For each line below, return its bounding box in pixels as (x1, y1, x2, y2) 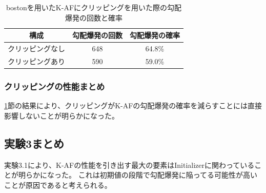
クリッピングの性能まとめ (4, 80, 105, 92)
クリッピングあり (8, 55, 65, 66)
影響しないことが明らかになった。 (4, 110, 119, 121)
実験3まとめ (4, 135, 65, 151)
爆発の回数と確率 (65, 12, 122, 23)
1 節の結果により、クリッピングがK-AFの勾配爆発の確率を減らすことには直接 (4, 100, 262, 111)
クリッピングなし (8, 43, 65, 54)
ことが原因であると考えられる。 (4, 179, 112, 190)
